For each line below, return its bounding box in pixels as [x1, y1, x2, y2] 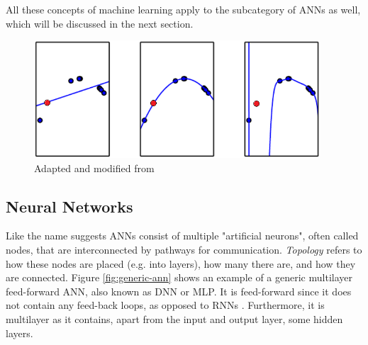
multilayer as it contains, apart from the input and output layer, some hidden [6, 311, 343, 326]
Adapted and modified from [34, 160, 155, 175]
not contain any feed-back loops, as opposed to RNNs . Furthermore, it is [6, 298, 325, 312]
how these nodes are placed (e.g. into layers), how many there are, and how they [6, 256, 356, 271]
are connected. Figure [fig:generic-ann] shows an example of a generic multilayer [6, 270, 352, 285]
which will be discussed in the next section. [6, 16, 194, 30]
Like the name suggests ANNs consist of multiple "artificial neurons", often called [6, 228, 359, 243]
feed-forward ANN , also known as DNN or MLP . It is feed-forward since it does [6, 283, 352, 298]
